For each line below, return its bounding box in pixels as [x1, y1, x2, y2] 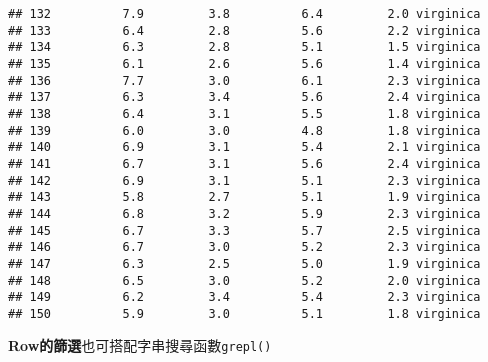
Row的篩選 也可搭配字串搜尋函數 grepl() [8, 335, 272, 356]
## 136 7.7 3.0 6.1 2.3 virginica [8, 73, 481, 88]
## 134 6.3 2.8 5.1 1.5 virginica [8, 40, 481, 55]
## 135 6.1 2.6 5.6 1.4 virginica [8, 56, 481, 71]
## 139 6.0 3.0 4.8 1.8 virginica [8, 123, 481, 138]
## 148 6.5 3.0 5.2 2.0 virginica [8, 273, 481, 288]
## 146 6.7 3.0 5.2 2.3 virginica [8, 240, 481, 255]
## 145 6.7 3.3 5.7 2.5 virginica [8, 223, 481, 238]
